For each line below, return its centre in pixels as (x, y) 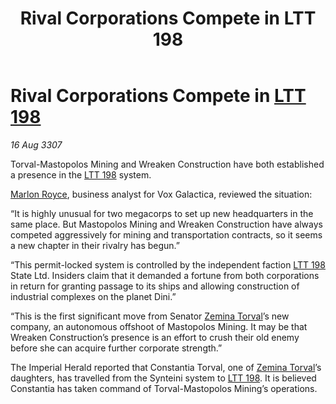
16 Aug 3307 (36, 144)
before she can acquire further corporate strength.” (116, 348)
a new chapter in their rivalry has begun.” (95, 245)
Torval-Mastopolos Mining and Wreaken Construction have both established (167, 164)
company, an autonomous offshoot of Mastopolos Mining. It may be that (159, 326)
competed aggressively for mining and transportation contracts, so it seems (166, 234)
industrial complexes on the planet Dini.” (93, 296)
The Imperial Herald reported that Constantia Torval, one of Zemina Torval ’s (166, 367)
